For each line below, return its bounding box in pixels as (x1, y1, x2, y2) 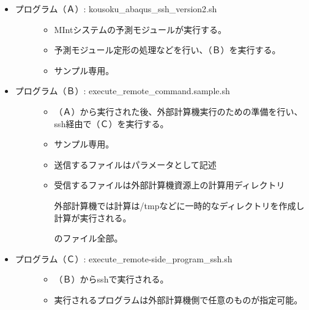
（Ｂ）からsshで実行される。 (54, 273, 169, 286)
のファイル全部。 (54, 232, 123, 245)
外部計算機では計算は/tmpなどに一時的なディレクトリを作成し (54, 199, 305, 212)
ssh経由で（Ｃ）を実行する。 (54, 117, 169, 130)
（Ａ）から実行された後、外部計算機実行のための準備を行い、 (54, 105, 303, 117)
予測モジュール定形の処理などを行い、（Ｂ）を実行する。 (54, 43, 281, 56)
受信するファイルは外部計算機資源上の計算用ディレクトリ (54, 179, 285, 191)
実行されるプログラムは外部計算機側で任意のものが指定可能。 (54, 293, 303, 306)
